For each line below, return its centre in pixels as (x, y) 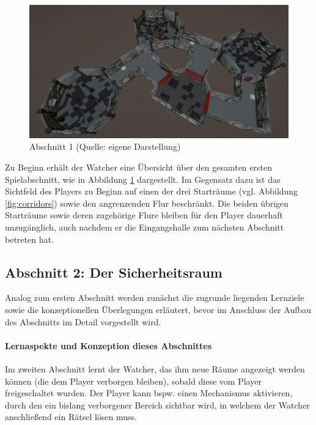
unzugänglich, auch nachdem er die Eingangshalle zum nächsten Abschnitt (145, 227)
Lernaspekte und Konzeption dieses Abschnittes (108, 345)
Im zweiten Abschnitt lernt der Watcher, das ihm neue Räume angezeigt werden (155, 368)
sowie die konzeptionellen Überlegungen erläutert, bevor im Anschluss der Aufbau (158, 309)
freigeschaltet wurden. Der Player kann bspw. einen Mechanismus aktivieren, (149, 393)
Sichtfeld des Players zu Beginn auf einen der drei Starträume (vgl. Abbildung (152, 191)
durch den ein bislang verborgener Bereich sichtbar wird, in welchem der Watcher (157, 405)
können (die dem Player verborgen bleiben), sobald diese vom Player (133, 381)
